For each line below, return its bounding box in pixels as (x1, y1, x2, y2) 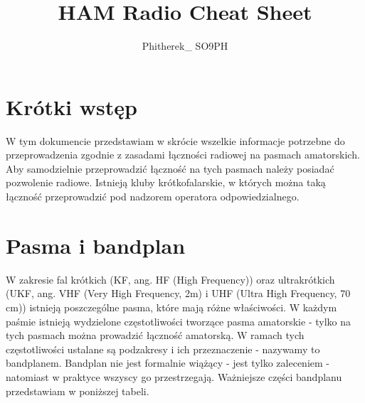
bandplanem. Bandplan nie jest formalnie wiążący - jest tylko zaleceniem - (6, 355, 329, 370)
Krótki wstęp (6, 92, 137, 121)
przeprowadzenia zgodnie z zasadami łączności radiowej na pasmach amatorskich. (6, 147, 360, 162)
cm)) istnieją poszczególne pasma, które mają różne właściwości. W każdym (6, 299, 337, 314)
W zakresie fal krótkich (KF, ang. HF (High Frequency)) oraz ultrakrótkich (6, 272, 335, 286)
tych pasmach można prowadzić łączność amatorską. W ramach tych (6, 328, 305, 343)
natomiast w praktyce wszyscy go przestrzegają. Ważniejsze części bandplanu (6, 369, 342, 384)
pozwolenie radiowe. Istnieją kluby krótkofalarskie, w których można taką (6, 175, 326, 190)
